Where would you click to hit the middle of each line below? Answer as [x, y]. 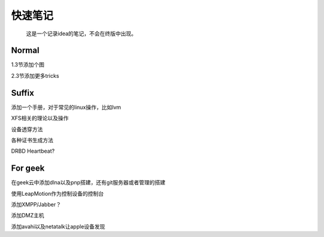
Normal [25, 51]
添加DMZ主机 [28, 215]
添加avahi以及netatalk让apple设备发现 [58, 226]
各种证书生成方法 [32, 140]
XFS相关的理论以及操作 [40, 118]
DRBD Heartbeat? [33, 151]
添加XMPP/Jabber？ [36, 204]
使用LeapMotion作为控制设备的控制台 [58, 193]
